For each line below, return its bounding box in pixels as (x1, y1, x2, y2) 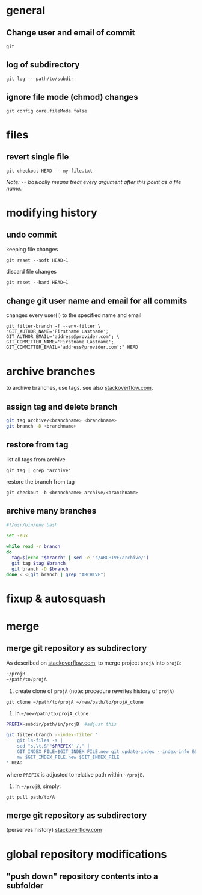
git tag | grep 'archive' (6, 467, 71, 473)
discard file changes (6, 268, 57, 275)
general (6, 4, 46, 17)
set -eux (6, 533, 28, 539)
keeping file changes (6, 245, 58, 253)
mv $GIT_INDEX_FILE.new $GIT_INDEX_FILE (17, 754, 120, 760)
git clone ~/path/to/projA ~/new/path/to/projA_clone (6, 699, 144, 705)
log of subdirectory (6, 60, 80, 70)
